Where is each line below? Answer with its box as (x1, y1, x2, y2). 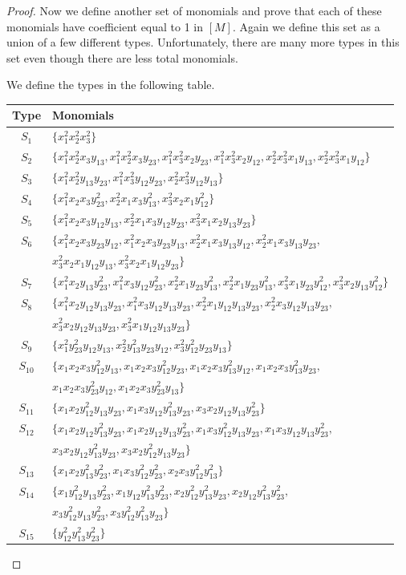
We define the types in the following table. (6, 76, 215, 93)
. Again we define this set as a (232, 18, 380, 34)
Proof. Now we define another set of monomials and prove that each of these (6, 2, 382, 18)
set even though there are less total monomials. (6, 49, 238, 66)
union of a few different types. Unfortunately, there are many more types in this (6, 34, 400, 51)
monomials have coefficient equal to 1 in (6, 18, 204, 34)
